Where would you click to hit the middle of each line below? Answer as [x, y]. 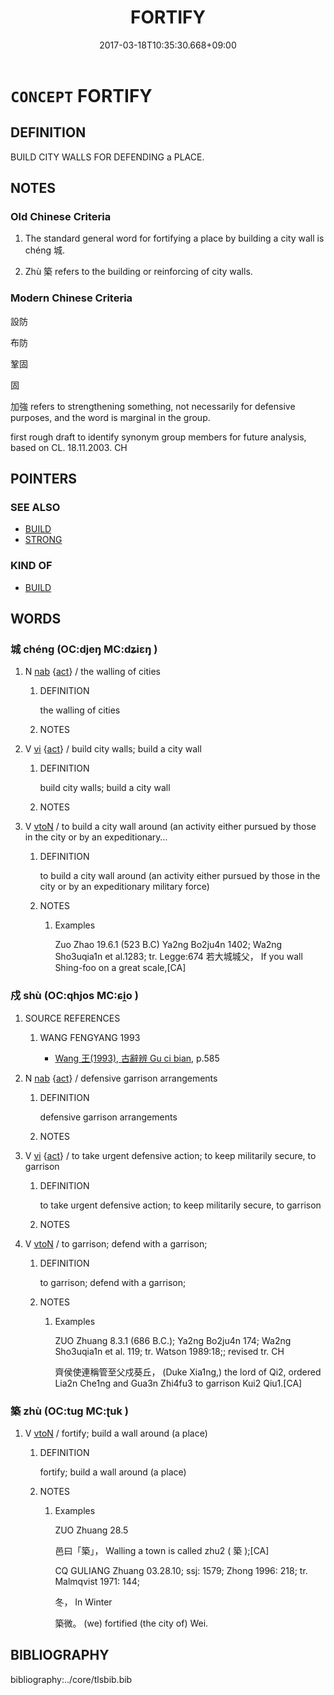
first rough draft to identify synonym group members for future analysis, [158, 437]
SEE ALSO [35, 508]
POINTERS [44, 479]
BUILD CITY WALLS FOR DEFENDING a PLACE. [107, 157]
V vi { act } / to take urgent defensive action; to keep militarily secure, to [170, 1155]
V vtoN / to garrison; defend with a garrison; [116, 1243]
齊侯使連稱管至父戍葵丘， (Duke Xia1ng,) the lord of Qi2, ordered [188, 1372]
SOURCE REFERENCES [72, 1018]
